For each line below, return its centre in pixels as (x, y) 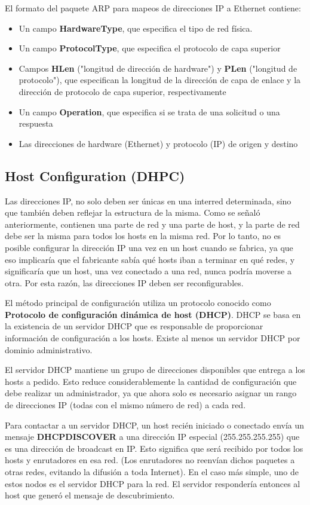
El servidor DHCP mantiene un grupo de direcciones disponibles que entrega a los (155, 370)
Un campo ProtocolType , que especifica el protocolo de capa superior (150, 48)
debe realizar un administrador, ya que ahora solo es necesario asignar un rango (151, 393)
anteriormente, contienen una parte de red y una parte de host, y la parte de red (152, 224)
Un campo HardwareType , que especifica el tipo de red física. (136, 28)
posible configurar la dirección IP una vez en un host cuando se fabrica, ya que (149, 247)
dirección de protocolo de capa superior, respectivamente (122, 91)
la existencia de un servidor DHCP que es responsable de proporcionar (134, 326)
